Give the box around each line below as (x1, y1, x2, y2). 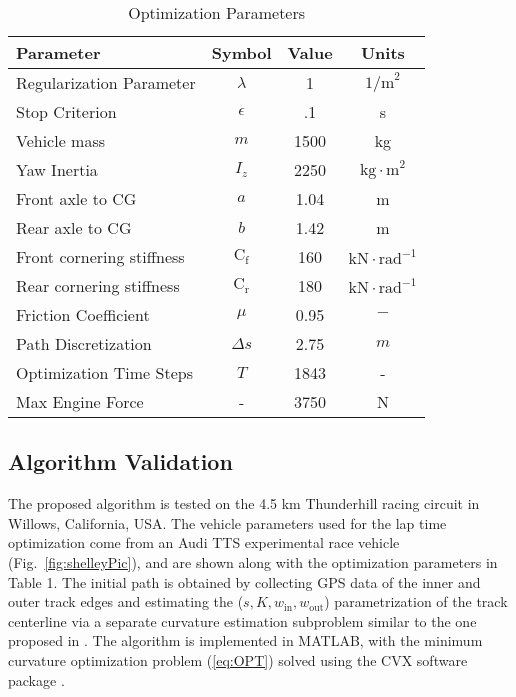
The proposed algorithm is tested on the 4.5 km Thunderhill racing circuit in (8, 493, 480, 514)
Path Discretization (16, 332, 152, 355)
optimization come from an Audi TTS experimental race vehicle (8, 532, 400, 553)
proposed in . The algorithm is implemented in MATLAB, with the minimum (8, 630, 483, 651)
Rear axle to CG (16, 216, 132, 239)
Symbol (211, 41, 272, 64)
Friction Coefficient (16, 303, 150, 326)
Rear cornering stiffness (16, 274, 180, 297)
